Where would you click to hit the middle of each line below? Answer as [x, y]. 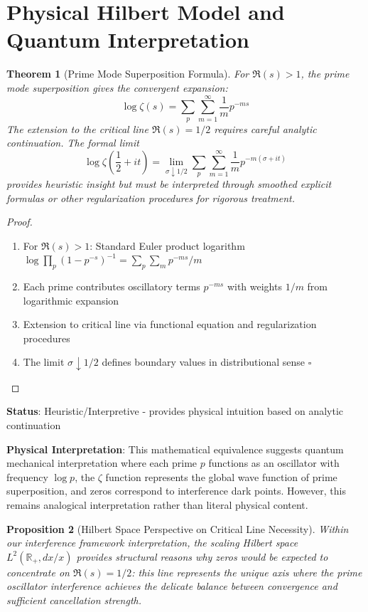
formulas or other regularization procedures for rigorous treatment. [151, 197]
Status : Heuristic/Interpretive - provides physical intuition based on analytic [175, 411]
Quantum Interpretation [128, 39]
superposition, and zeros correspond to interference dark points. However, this [176, 491]
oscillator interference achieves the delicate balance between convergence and [172, 586]
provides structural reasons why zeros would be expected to [202, 556]
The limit [44, 362]
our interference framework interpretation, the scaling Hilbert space [152, 543]
